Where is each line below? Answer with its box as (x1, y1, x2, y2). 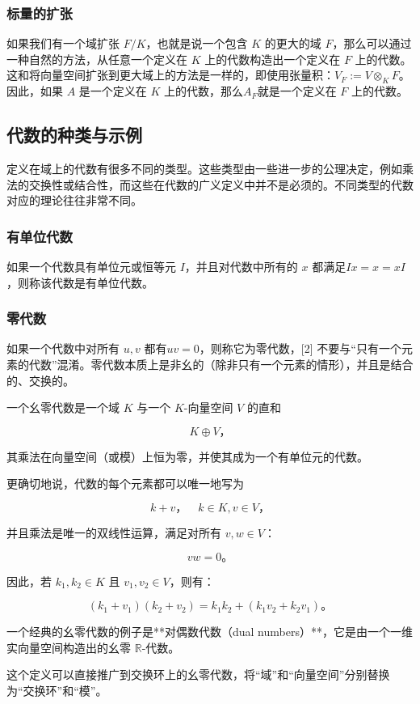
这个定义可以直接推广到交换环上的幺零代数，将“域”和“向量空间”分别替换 (6, 666, 390, 683)
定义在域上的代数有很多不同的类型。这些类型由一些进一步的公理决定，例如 (6, 160, 402, 176)
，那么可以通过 (332, 35, 412, 52)
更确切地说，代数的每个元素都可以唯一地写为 (6, 475, 244, 492)
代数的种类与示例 (6, 122, 142, 147)
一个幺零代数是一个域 (6, 399, 120, 416)
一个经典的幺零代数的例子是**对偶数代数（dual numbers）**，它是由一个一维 (6, 623, 413, 640)
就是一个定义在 (257, 83, 337, 100)
